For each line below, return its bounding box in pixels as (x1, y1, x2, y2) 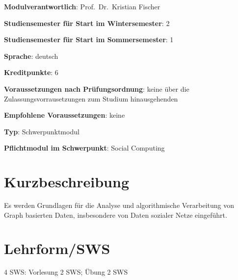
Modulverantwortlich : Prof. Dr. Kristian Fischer (4, 1, 160, 11)
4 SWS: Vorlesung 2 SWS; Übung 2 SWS (4, 267, 128, 277)
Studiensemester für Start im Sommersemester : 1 (4, 34, 174, 45)
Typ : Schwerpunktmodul (4, 126, 79, 136)
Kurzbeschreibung (4, 172, 129, 192)
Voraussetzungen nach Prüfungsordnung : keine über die (4, 83, 189, 94)
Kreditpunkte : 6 (4, 67, 58, 77)
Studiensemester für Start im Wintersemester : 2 (4, 18, 170, 28)
